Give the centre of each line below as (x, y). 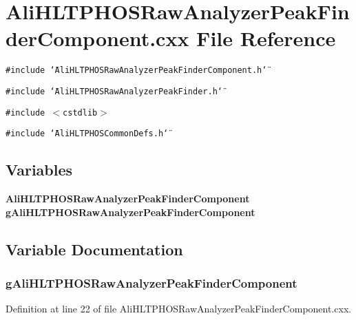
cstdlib (80, 113)
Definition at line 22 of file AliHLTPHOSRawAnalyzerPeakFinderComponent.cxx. (179, 309)
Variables (39, 170)
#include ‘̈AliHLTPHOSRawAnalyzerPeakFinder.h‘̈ (114, 91)
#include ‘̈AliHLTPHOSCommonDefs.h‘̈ (87, 134)
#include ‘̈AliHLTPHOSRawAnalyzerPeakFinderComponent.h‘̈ (136, 71)
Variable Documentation (94, 249)
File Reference (266, 38)
